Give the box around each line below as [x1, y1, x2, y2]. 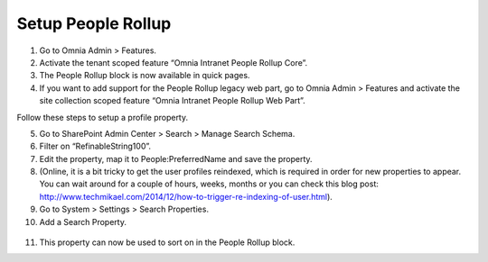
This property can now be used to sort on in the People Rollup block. [39, 237, 296, 248]
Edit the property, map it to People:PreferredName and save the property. [39, 153, 313, 164]
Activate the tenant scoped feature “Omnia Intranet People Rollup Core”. [39, 57, 308, 68]
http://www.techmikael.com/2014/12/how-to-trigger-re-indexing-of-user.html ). [39, 191, 333, 202]
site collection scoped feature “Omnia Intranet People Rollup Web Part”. [39, 95, 306, 106]
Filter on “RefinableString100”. [39, 140, 152, 152]
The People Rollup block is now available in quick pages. [39, 70, 250, 81]
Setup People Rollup [16, 14, 172, 33]
